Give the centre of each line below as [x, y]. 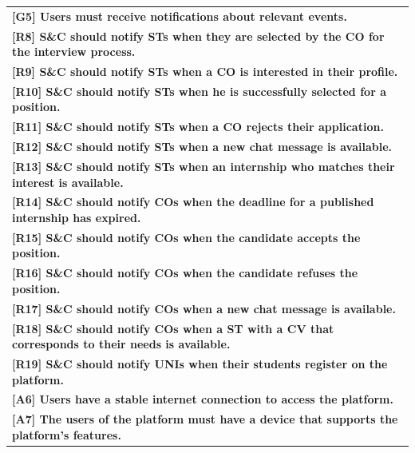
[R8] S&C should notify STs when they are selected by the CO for [198, 36]
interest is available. [68, 182]
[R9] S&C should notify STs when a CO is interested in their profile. [205, 72]
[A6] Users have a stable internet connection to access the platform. [203, 399]
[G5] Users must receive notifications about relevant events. [180, 16]
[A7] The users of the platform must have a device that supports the [205, 419]
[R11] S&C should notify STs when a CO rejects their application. [198, 127]
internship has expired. [77, 218]
